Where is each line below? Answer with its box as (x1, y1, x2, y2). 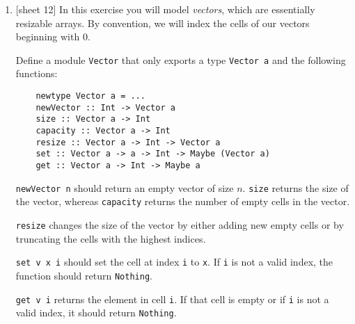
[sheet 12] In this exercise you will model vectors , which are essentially (15, 2, 315, 16)
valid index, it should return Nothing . (15, 305, 177, 320)
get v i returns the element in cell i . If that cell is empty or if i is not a (15, 291, 329, 306)
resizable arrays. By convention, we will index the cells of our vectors (15, 15, 310, 30)
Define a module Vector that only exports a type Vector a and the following (15, 52, 346, 67)
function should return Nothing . (15, 268, 152, 282)
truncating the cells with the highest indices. (15, 231, 206, 245)
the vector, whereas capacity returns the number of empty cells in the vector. (15, 194, 350, 209)
